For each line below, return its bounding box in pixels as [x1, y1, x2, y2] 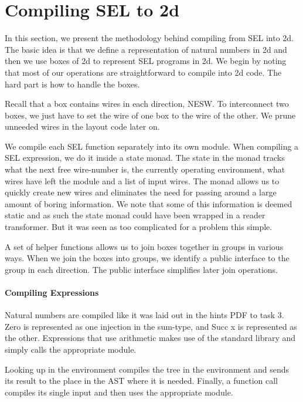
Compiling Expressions [5, 286, 99, 298]
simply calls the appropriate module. [5, 343, 137, 355]
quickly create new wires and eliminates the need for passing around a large [5, 186, 277, 198]
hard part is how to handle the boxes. [5, 77, 140, 90]
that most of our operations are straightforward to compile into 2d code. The [5, 66, 282, 78]
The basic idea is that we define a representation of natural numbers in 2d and [5, 43, 287, 55]
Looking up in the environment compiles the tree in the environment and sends [5, 363, 290, 375]
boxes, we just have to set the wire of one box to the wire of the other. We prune [5, 109, 296, 121]
